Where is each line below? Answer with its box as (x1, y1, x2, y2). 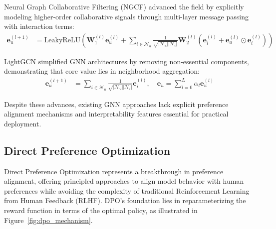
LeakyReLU (44, 36, 81, 44)
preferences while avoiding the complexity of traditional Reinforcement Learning (4, 185, 250, 196)
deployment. (4, 118, 41, 128)
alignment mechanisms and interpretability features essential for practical (4, 109, 229, 119)
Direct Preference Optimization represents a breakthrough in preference (4, 166, 224, 176)
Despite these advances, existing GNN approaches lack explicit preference (4, 99, 229, 109)
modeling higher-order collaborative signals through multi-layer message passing (4, 11, 249, 21)
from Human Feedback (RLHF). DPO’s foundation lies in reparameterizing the (4, 195, 246, 206)
